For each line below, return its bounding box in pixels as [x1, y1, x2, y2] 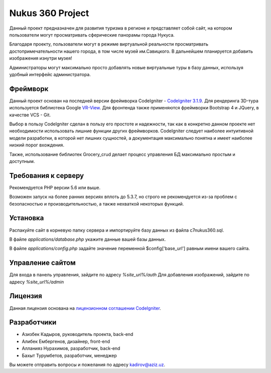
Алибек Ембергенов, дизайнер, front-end [22, 338, 110, 344]
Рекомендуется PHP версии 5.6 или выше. [9, 184, 100, 191]
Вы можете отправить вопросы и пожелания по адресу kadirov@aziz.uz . [9, 361, 166, 367]
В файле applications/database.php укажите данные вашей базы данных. [9, 236, 166, 242]
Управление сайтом [9, 259, 76, 267]
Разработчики [9, 318, 57, 327]
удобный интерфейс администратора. [9, 71, 91, 77]
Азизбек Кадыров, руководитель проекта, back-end [22, 331, 133, 337]
